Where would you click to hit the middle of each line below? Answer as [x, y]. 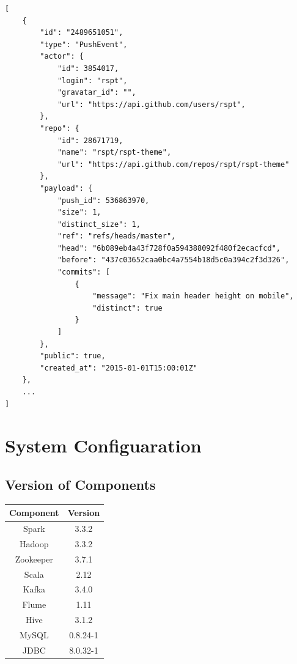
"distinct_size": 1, [99, 224]
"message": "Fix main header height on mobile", [193, 296]
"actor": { [62, 57]
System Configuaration [103, 445]
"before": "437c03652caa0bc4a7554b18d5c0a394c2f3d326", [173, 260]
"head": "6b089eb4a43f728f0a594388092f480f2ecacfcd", [169, 248]
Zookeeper [34, 559]
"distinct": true [127, 308]
